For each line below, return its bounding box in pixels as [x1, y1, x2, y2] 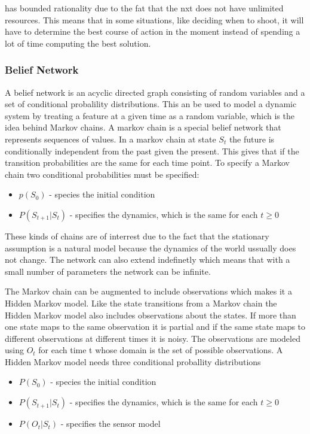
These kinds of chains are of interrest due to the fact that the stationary [5, 229, 269, 242]
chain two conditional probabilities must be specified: [5, 168, 199, 180]
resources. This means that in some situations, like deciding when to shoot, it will [5, 13, 304, 26]
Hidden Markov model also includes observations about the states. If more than [5, 308, 296, 321]
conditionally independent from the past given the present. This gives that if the [5, 144, 299, 157]
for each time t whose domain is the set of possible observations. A [38, 344, 283, 356]
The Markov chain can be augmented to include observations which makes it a [5, 285, 292, 298]
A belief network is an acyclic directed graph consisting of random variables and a [5, 86, 305, 98]
